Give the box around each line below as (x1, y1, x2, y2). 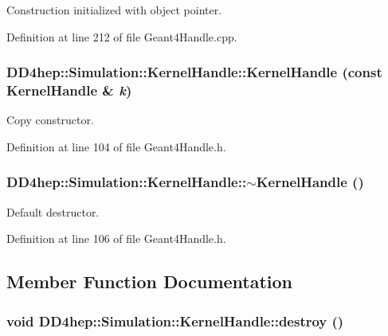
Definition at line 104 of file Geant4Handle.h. (6, 138, 226, 154)
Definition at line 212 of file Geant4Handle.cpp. (6, 28, 237, 45)
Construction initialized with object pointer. (6, 2, 222, 18)
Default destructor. (6, 203, 100, 220)
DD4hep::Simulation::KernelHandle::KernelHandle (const (6, 62, 382, 82)
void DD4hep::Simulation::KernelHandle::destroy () (6, 311, 344, 330)
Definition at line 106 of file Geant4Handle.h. (6, 230, 226, 247)
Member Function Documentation (6, 269, 293, 294)
